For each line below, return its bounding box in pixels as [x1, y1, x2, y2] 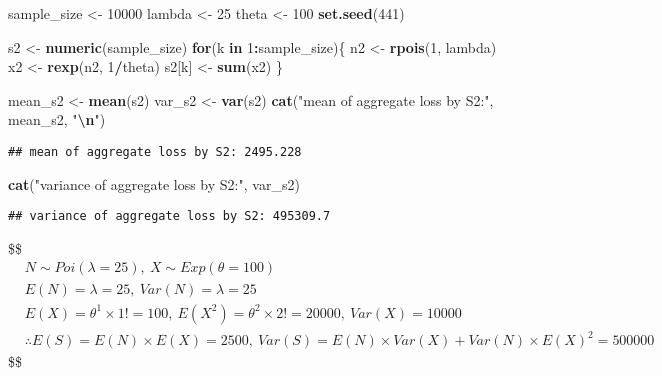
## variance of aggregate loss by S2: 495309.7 [8, 209, 331, 224]
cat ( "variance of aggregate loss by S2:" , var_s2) [8, 173, 300, 194]
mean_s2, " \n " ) [8, 109, 106, 130]
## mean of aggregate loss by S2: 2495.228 [8, 144, 302, 159]
